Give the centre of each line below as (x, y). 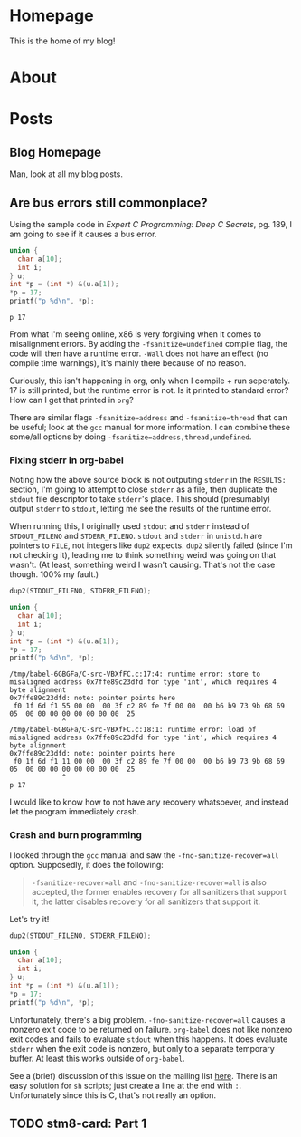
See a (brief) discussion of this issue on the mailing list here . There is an (144, 1075)
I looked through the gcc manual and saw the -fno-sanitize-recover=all (144, 855)
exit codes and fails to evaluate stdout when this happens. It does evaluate (149, 1039)
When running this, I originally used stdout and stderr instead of (130, 526)
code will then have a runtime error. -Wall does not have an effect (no (139, 353)
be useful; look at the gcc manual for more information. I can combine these (150, 428)
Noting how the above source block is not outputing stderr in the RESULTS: (148, 480)
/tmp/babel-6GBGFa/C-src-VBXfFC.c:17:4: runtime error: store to (135, 674)
